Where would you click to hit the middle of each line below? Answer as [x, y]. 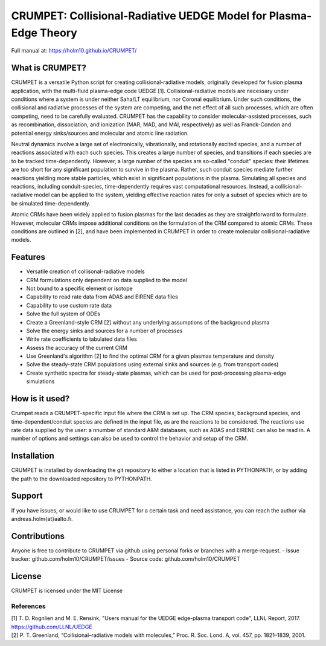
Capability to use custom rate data [69, 305]
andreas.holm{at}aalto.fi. [42, 518]
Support [27, 496]
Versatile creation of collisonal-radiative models [85, 271]
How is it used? [40, 399]
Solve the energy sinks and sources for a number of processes [104, 331]
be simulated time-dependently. [51, 203]
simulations [40, 381]
